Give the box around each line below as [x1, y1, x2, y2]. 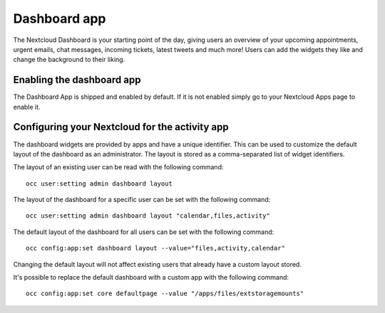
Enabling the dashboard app [13, 74, 141, 86]
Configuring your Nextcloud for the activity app [13, 121, 229, 133]
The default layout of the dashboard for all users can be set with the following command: [13, 228, 274, 236]
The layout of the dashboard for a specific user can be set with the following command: [13, 196, 271, 204]
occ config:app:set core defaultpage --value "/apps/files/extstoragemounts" [26, 290, 304, 298]
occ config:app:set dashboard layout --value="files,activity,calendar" [26, 244, 285, 253]
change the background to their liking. [13, 55, 125, 64]
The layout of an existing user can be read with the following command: [13, 163, 224, 171]
